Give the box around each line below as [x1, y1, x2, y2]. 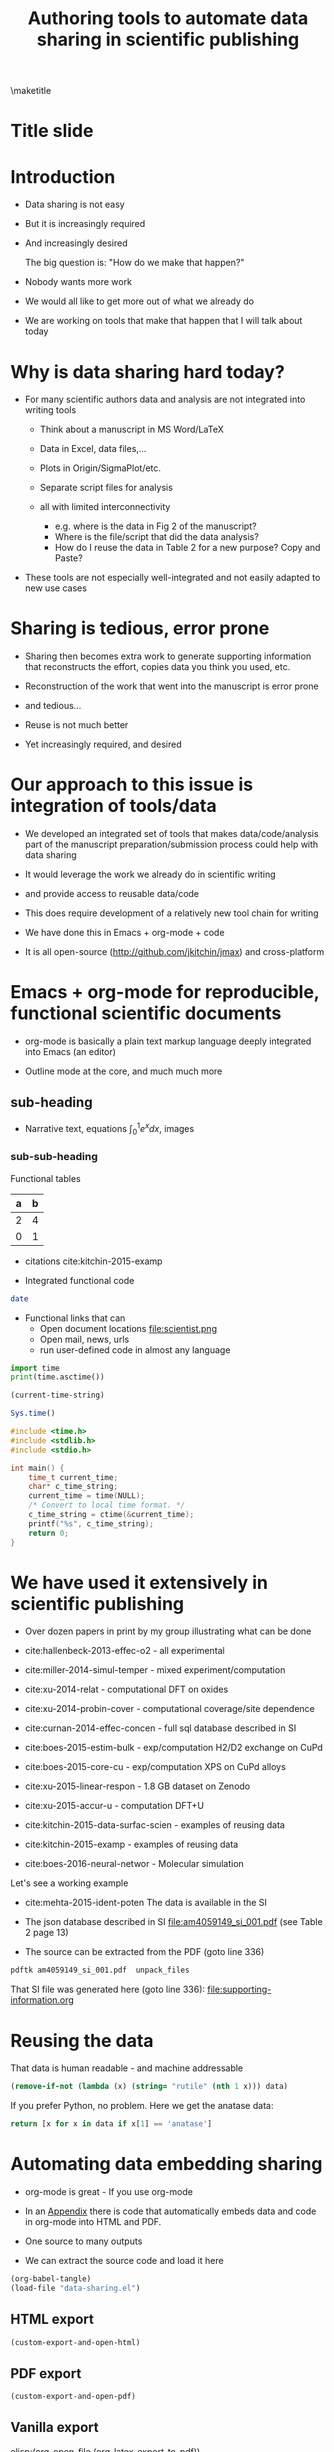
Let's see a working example [10, 1877, 129, 1889]
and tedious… [24, 700, 82, 712]
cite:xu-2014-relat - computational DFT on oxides [24, 1683, 229, 1696]
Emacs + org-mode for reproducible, [10, 981, 320, 1004]
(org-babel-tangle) [10, 2273, 92, 2284]
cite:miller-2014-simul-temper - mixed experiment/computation [24, 1664, 286, 1676]
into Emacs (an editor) [24, 1046, 117, 1058]
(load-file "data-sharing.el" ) [10, 2283, 141, 2293]
